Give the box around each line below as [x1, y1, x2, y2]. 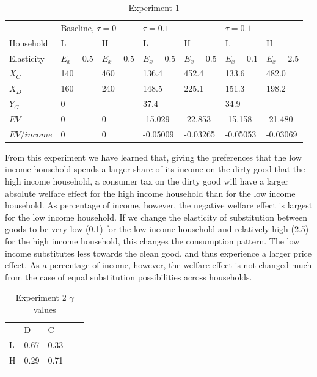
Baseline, [60, 21, 94, 34]
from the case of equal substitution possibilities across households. [5, 270, 252, 283]
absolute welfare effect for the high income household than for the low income [5, 186, 296, 199]
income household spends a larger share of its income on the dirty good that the [5, 163, 305, 175]
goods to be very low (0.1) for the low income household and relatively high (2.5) [5, 222, 309, 235]
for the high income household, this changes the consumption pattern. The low [5, 235, 300, 247]
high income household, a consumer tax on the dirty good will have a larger [5, 175, 288, 188]
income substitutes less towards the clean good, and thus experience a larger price [5, 246, 312, 259]
